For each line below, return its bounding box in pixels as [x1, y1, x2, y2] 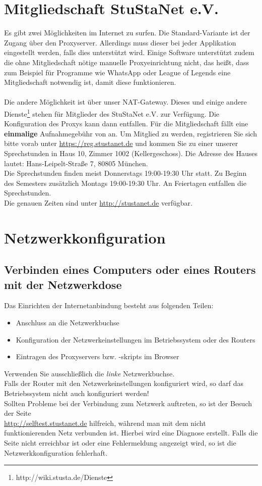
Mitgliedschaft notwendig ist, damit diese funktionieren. [4, 77, 176, 87]
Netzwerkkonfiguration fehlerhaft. [4, 447, 108, 458]
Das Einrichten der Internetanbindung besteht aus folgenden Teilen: [4, 300, 214, 311]
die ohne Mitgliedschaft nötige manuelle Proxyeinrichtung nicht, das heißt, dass [4, 57, 249, 67]
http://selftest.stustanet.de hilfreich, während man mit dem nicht [4, 417, 206, 428]
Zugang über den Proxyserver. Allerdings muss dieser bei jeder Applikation [4, 37, 236, 47]
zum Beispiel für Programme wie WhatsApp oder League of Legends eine [4, 67, 231, 77]
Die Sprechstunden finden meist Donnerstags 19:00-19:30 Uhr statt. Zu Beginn [4, 168, 247, 178]
